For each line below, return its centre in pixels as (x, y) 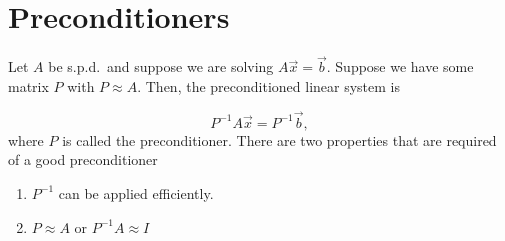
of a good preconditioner (83, 159)
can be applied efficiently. (136, 192)
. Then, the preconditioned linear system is (268, 85)
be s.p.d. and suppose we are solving (161, 66)
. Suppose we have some (400, 66)
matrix (28, 85)
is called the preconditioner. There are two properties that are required (279, 139)
